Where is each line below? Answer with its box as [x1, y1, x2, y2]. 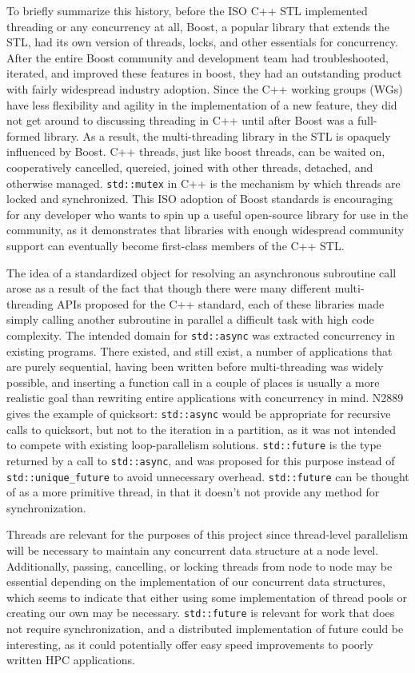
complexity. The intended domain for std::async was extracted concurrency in [6, 326, 395, 343]
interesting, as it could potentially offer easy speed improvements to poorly [6, 635, 373, 652]
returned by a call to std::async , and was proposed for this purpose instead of [6, 452, 395, 468]
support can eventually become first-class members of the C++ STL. [6, 237, 345, 253]
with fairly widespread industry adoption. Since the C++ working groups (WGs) [6, 80, 403, 97]
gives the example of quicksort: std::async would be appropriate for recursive [6, 404, 391, 421]
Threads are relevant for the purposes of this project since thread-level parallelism [6, 526, 409, 543]
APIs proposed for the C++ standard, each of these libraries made [57, 295, 385, 312]
